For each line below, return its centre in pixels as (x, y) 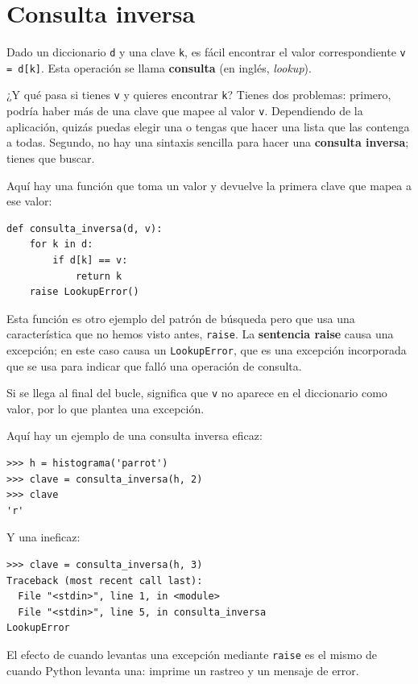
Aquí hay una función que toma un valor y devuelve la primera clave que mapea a (209, 185)
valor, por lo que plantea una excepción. (106, 408)
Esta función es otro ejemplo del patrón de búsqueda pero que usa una (181, 318)
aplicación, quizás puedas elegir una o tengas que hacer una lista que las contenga (208, 126)
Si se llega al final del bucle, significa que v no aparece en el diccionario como (197, 393)
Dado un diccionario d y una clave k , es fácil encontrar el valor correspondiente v (206, 52)
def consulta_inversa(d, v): (85, 228)
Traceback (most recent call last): (105, 580)
